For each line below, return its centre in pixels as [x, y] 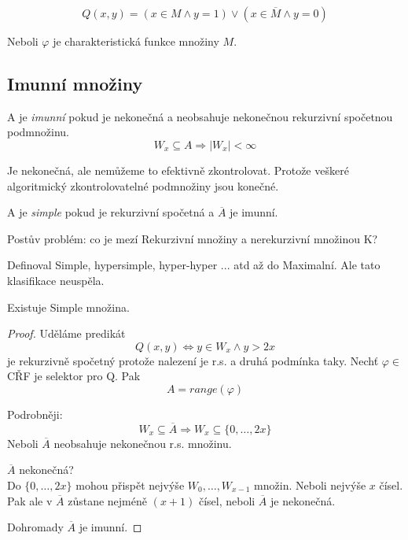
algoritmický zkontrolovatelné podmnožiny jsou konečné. [143, 185]
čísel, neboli [227, 500]
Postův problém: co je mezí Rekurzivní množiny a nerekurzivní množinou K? [193, 238]
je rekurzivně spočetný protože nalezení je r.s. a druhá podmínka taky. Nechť [193, 360]
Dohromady [35, 527]
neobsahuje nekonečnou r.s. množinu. [143, 443]
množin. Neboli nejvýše [310, 485]
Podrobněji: [35, 414]
